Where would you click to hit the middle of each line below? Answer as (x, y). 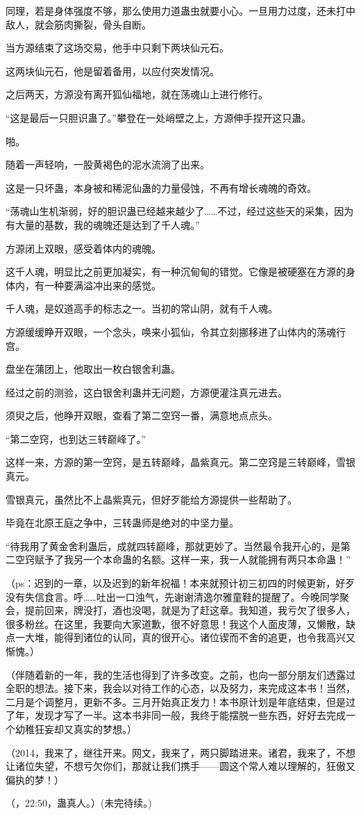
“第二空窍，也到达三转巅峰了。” (76, 438)
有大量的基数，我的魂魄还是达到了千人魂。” (103, 224)
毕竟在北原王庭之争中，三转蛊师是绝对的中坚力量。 (122, 523)
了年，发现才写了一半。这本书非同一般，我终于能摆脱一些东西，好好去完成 (176, 715)
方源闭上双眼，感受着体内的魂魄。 (83, 248)
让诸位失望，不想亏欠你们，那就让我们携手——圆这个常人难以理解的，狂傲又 (180, 766)
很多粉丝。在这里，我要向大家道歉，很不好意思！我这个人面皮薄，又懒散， (176, 623)
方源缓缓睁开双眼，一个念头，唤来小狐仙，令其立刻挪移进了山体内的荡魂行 (176, 331)
